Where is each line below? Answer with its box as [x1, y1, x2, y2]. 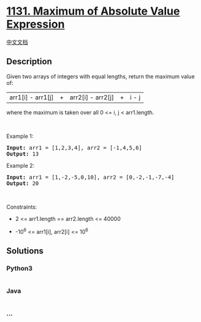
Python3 [6, 264, 32, 272]
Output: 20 [6, 179, 39, 187]
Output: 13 [6, 150, 39, 157]
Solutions [6, 245, 44, 256]
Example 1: [6, 132, 34, 140]
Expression [6, 17, 65, 31]
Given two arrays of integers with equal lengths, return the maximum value [6, 72, 195, 80]
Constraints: [6, 203, 37, 211]
